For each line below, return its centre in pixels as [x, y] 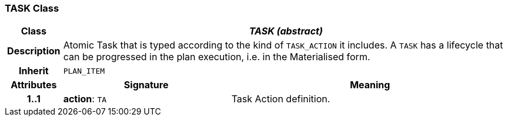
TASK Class [32, 8]
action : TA [85, 99]
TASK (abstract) [286, 31]
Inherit [34, 71]
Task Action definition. [281, 99]
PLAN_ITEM [84, 71]
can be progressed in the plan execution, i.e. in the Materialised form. [217, 57]
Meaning [370, 85]
